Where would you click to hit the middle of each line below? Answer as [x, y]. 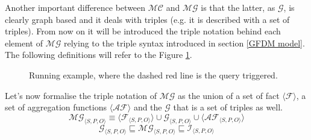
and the [148, 107]
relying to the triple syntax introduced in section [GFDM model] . [184, 43]
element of [24, 43]
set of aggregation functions [56, 107]
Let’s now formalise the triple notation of [81, 95]
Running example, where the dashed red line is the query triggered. [153, 75]
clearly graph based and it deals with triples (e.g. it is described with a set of [147, 19]
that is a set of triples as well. [228, 107]
